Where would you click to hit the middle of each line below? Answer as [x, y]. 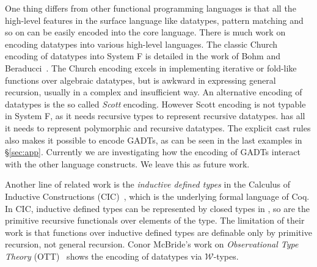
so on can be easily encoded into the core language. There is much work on [145, 32]
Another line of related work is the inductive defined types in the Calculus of [148, 184]
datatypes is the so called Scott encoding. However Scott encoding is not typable [155, 104]
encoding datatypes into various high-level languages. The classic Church [141, 44]
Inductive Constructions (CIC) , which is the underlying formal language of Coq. [157, 196]
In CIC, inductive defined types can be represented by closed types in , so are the [158, 208]
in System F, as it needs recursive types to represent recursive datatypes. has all [155, 116]
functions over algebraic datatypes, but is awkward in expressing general [140, 80]
